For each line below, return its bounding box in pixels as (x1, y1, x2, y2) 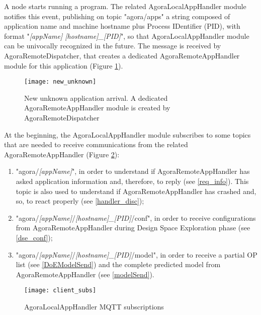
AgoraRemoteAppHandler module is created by (24, 102, 170, 113)
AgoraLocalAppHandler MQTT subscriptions (24, 301, 164, 311)
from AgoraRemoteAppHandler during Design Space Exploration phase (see (16, 222, 250, 233)
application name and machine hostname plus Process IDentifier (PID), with (4, 21, 240, 31)
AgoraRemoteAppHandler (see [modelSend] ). (16, 269, 154, 279)
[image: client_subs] (24, 287, 97, 294)
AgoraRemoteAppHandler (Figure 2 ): (4, 149, 120, 159)
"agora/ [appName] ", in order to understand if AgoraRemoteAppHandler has (16, 166, 250, 176)
